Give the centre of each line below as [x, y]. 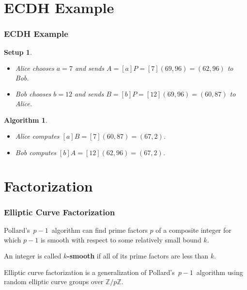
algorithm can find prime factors [100, 230]
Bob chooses [33, 94]
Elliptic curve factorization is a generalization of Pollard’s [89, 272]
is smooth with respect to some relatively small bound [121, 239]
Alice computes [37, 136]
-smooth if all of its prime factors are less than [138, 256]
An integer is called [33, 256]
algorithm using [220, 272]
